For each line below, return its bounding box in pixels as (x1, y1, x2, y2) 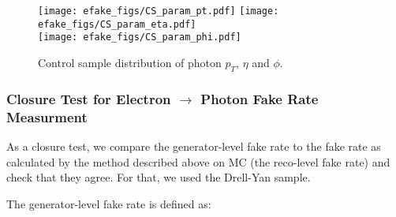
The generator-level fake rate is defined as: (6, 195, 211, 211)
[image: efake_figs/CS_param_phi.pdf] (38, 32, 241, 43)
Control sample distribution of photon (38, 54, 222, 70)
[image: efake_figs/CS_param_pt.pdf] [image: (38, 6, 279, 17)
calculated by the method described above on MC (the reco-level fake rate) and (6, 153, 390, 170)
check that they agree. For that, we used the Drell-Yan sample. (6, 169, 311, 185)
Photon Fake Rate (200, 88, 319, 108)
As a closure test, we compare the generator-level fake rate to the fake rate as (6, 137, 381, 154)
